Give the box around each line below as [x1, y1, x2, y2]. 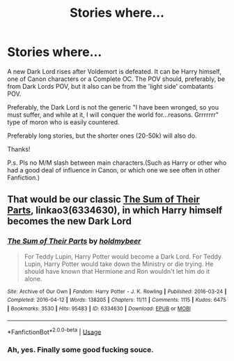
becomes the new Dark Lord [7, 215, 132, 228]
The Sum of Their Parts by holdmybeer [7, 236, 141, 246]
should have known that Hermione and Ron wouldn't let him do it [24, 267, 210, 275]
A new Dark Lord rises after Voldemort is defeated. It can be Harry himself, [7, 67, 221, 75]
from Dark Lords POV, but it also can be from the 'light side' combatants [7, 82, 214, 90]
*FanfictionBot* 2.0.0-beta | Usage [7, 326, 102, 336]
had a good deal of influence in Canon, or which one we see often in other [7, 165, 221, 174]
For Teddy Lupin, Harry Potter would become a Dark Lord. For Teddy [24, 252, 221, 260]
